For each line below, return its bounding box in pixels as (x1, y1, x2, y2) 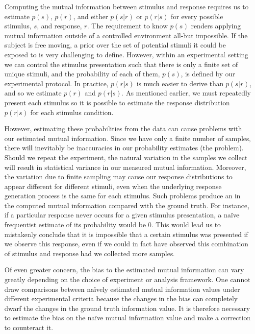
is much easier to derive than (136, 78, 224, 88)
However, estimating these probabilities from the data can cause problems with (4, 123, 242, 134)
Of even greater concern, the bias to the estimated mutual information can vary (4, 264, 244, 275)
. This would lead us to (151, 219, 221, 230)
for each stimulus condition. (30, 107, 114, 117)
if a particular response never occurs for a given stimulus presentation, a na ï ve (4, 210, 240, 220)
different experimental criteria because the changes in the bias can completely (4, 293, 238, 304)
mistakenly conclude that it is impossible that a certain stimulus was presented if (4, 229, 248, 239)
